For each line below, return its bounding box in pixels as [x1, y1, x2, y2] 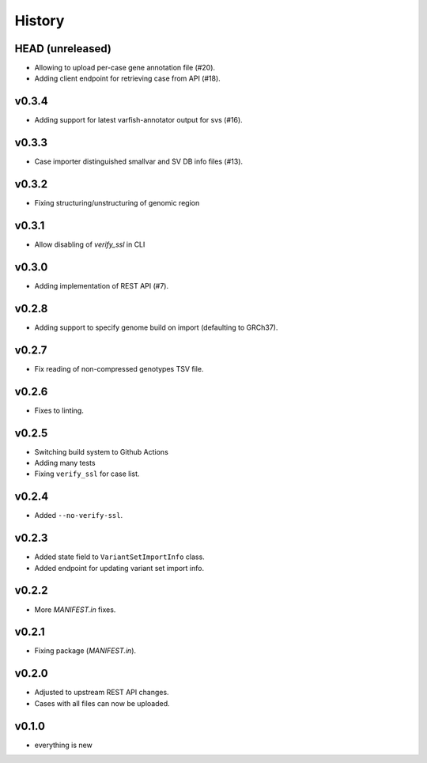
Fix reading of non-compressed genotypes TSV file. [34, 364, 204, 373]
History [14, 12, 65, 29]
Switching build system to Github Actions [34, 447, 169, 456]
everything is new [34, 740, 93, 750]
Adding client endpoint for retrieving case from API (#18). [34, 74, 221, 83]
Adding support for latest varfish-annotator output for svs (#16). [34, 115, 243, 125]
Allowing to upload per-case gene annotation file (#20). [34, 63, 216, 73]
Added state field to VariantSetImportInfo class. [34, 552, 205, 561]
